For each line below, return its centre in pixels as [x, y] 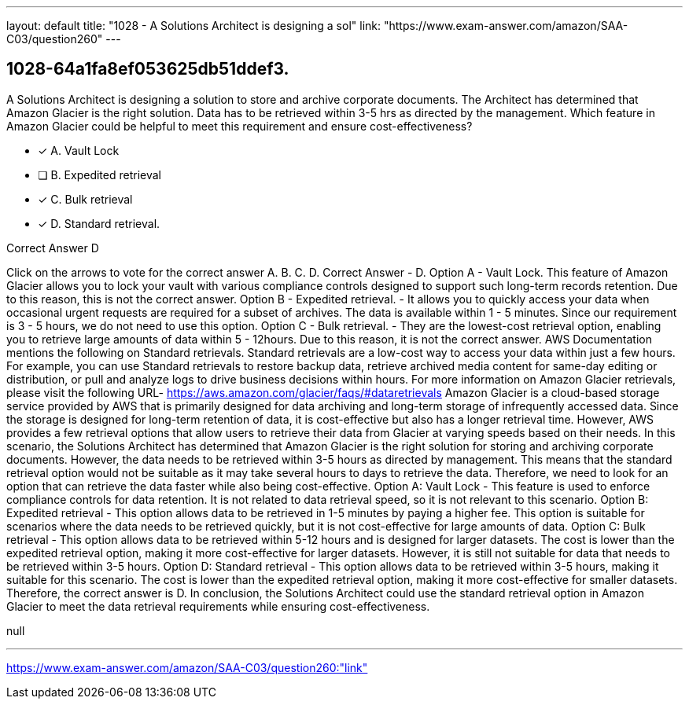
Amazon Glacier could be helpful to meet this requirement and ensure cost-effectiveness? [239, 126]
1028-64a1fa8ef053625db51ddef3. [148, 69]
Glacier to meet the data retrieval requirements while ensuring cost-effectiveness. [218, 606]
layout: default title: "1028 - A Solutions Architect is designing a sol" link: [194, 26]
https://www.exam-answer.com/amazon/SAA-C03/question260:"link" [187, 667]
